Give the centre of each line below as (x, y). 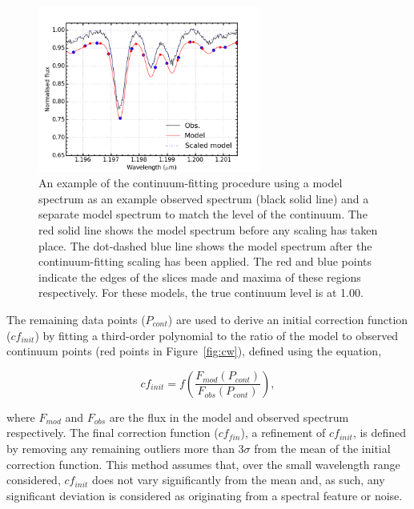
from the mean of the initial (322, 448)
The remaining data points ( (76, 320)
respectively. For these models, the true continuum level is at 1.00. (201, 293)
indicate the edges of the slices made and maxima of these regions (200, 277)
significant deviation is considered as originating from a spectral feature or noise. (205, 495)
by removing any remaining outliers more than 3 (125, 448)
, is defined (380, 433)
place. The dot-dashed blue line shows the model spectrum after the (205, 245)
